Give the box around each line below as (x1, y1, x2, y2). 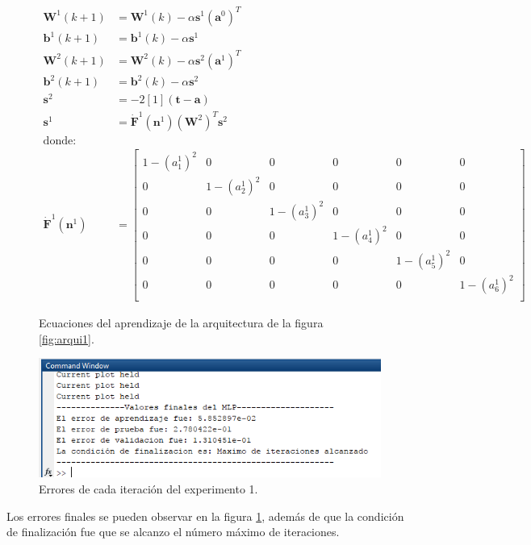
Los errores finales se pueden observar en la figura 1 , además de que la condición (6, 507, 404, 524)
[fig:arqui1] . (39, 330, 94, 347)
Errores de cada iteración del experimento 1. (39, 480, 258, 497)
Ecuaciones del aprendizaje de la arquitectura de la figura (39, 314, 324, 331)
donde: (43, 135, 77, 147)
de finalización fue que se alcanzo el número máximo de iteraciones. (6, 523, 340, 540)
